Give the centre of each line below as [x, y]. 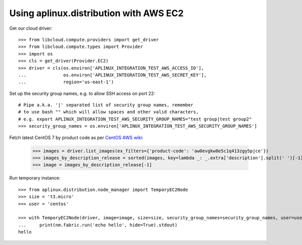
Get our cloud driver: [31, 28]
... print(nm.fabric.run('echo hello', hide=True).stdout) [98, 225]
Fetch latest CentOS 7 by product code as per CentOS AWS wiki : [76, 137]
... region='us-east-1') [66, 82]
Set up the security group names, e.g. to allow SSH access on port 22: [82, 93]
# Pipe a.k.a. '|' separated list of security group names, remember [106, 105]
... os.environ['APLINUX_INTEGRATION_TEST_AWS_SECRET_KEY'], [112, 75]
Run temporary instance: [35, 178]
